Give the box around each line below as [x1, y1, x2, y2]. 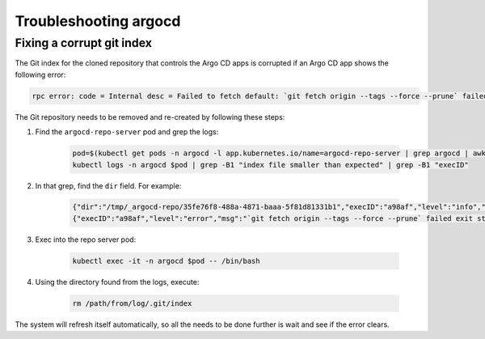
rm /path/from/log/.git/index [72, 299, 192, 307]
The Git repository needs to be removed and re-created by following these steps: [15, 112, 285, 121]
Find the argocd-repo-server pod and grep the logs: [35, 127, 219, 137]
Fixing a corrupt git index [15, 36, 153, 50]
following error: [15, 70, 66, 79]
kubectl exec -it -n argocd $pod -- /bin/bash [72, 256, 260, 265]
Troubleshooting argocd [15, 12, 181, 30]
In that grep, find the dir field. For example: [35, 180, 182, 190]
